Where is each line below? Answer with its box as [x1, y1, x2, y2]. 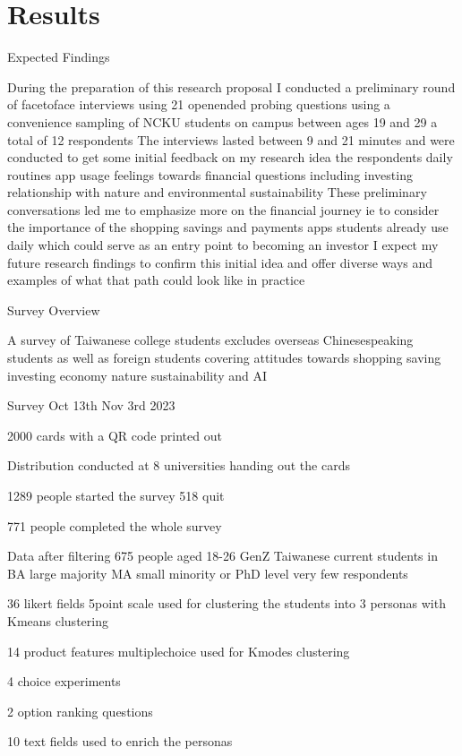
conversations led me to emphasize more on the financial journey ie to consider [7, 200, 440, 219]
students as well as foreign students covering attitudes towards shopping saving [7, 348, 441, 367]
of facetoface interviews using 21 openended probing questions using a [7, 95, 390, 114]
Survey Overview [7, 300, 100, 319]
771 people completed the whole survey [7, 516, 222, 535]
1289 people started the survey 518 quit [7, 486, 225, 504]
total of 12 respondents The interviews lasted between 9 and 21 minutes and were [7, 130, 455, 149]
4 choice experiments [7, 672, 121, 691]
